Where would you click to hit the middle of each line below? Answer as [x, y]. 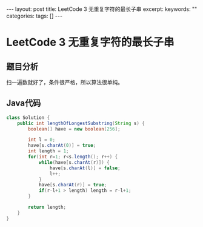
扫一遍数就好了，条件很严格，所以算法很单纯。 [65, 82]
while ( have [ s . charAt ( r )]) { [74, 162]
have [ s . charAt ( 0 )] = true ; [62, 146]
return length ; [47, 208]
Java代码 [24, 103]
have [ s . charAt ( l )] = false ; [85, 168]
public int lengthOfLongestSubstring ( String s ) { [81, 123]
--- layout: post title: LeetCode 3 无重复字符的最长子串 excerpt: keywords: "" [102, 9]
